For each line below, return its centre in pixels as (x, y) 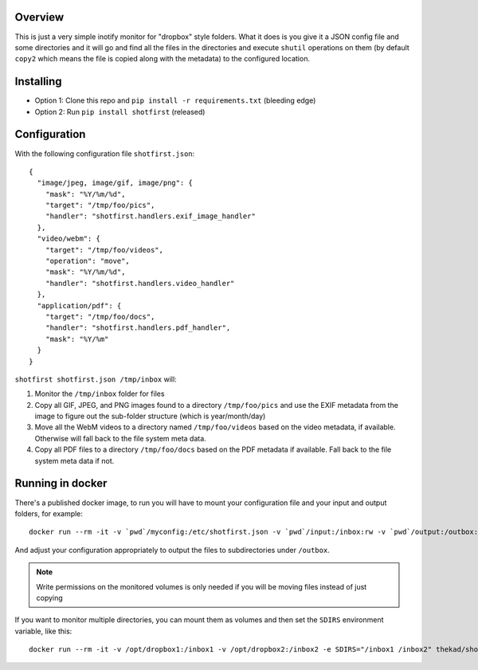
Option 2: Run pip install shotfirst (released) (120, 112)
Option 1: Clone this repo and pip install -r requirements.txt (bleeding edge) (175, 100)
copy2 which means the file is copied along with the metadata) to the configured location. (163, 59)
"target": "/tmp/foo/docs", (100, 316)
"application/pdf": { (79, 306)
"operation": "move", (88, 261)
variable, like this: (43, 631)
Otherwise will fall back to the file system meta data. (120, 438)
